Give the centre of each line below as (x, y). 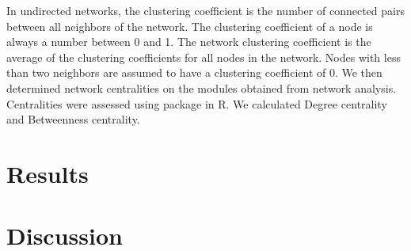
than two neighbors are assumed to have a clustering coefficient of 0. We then (194, 72)
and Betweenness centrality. (73, 119)
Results (48, 173)
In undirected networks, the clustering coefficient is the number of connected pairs (205, 10)
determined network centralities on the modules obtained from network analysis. (202, 87)
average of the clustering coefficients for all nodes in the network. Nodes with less (204, 57)
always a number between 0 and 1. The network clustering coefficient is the (189, 42)
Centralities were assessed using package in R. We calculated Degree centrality (197, 103)
